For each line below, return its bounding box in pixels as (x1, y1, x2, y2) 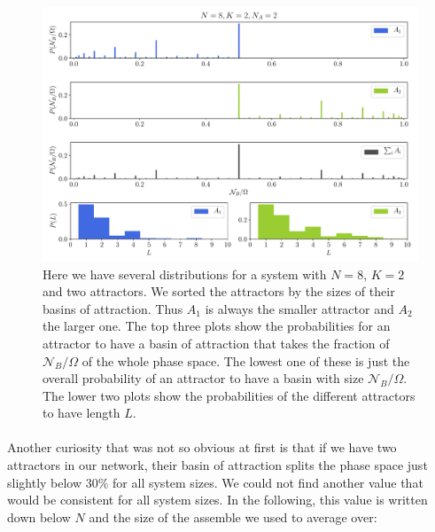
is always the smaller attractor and (205, 299, 394, 317)
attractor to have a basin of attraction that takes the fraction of (43, 333, 390, 352)
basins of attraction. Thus (43, 299, 183, 317)
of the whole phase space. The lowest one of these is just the (82, 351, 410, 370)
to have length (43, 403, 120, 422)
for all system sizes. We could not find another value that (113, 473, 423, 491)
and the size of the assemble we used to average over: (89, 507, 377, 526)
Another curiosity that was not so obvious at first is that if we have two (7, 438, 397, 457)
